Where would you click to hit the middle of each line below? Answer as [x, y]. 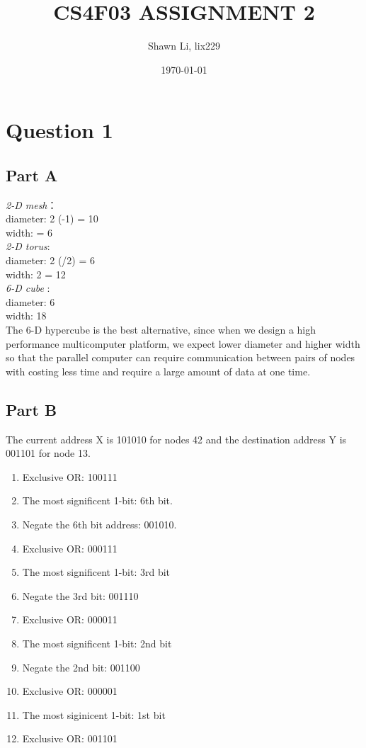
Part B [32, 409]
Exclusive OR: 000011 [70, 619]
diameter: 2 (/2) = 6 [51, 260]
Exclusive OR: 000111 [70, 548]
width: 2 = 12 [36, 274]
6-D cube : [28, 288]
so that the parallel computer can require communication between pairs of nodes [181, 357]
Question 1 [59, 130]
